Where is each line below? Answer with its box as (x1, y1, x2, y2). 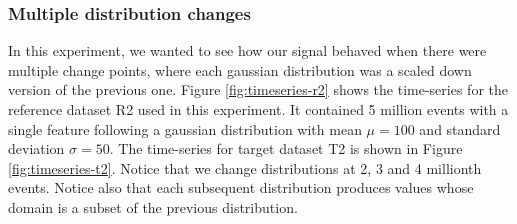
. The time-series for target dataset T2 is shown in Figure (109, 138, 463, 159)
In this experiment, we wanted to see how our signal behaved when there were (8, 40, 487, 61)
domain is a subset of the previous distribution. (8, 196, 298, 217)
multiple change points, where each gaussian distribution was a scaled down (8, 59, 472, 80)
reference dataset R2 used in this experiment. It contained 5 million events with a (8, 99, 509, 119)
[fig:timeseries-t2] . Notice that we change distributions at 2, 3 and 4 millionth (8, 157, 482, 178)
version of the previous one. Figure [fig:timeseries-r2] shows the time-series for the (8, 79, 508, 100)
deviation (8, 138, 65, 159)
